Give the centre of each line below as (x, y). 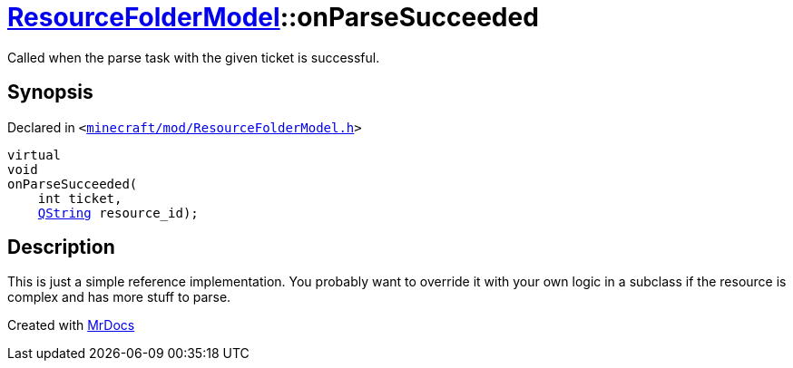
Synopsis (50, 92)
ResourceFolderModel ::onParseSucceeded (273, 17)
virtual (34, 155)
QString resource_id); (118, 213)
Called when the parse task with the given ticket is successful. (194, 57)
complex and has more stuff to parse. (119, 297)
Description (61, 247)
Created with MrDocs (71, 325)
